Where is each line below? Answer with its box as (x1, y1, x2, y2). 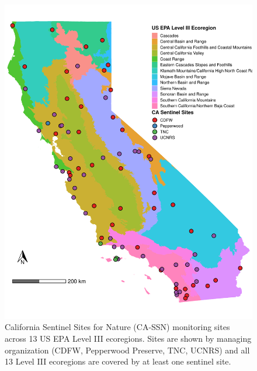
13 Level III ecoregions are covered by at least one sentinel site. (5, 355, 231, 367)
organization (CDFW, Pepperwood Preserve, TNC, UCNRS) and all (5, 343, 250, 356)
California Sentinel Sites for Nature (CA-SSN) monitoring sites (5, 321, 230, 333)
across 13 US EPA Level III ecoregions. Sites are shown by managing (5, 332, 252, 344)
